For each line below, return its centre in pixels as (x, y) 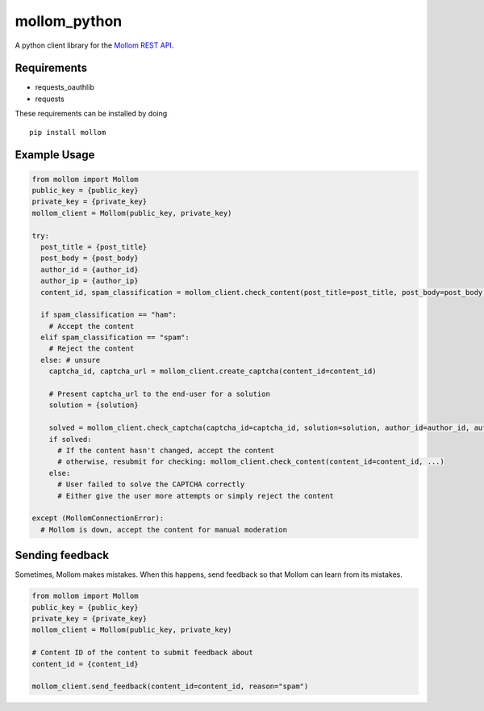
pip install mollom (68, 132)
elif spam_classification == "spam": (115, 338)
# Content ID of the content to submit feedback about (142, 653)
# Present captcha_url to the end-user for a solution (159, 394)
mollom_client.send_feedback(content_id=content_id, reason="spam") (170, 686)
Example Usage (55, 155)
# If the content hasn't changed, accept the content (166, 450)
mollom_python (69, 21)
